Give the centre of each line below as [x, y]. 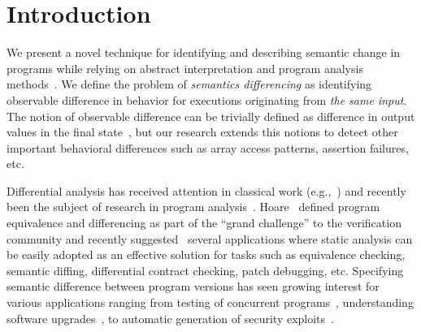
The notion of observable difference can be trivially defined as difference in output [211, 116]
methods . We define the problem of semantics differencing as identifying [189, 84]
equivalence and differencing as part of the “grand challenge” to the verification [204, 223]
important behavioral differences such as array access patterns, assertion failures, [208, 147]
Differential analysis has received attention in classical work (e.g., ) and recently [206, 190]
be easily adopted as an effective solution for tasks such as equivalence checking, [206, 254]
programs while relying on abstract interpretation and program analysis [185, 68]
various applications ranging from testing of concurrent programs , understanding [210, 302]
